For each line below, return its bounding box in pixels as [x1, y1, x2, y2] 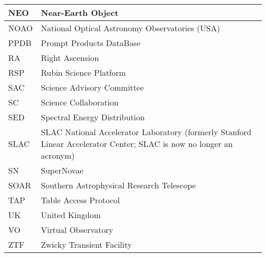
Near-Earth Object [41, 7, 119, 18]
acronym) [41, 149, 75, 161]
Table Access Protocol [41, 194, 120, 206]
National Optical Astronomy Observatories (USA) [41, 22, 220, 34]
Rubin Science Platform [41, 67, 126, 78]
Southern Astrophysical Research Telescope [41, 179, 196, 191]
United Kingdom [41, 209, 101, 221]
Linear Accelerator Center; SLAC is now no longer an [41, 138, 233, 149]
